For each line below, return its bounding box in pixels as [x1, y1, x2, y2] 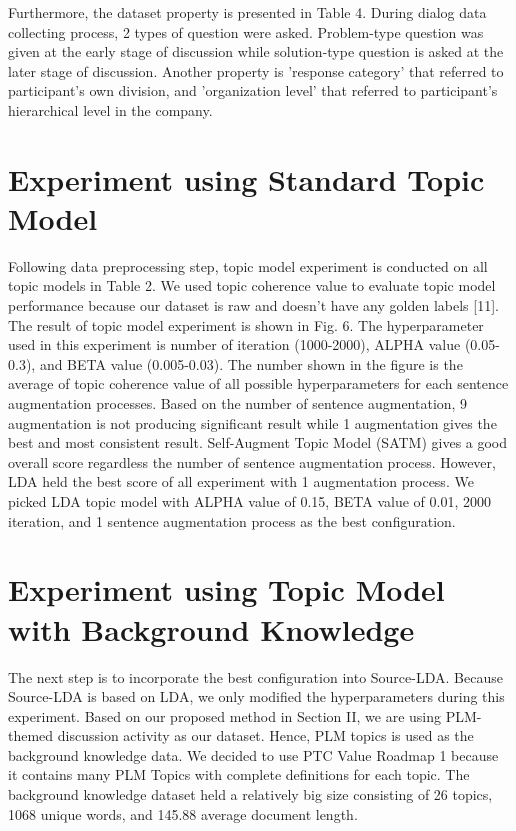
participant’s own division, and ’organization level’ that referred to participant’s [8, 80, 498, 101]
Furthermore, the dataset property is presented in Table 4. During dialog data [8, 2, 487, 22]
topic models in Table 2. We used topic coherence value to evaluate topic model [8, 275, 496, 296]
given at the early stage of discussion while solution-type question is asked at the [8, 41, 504, 62]
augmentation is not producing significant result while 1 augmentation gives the [8, 412, 497, 433]
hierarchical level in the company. [8, 99, 213, 120]
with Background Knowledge [8, 608, 415, 649]
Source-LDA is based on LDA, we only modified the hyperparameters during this [8, 686, 505, 707]
